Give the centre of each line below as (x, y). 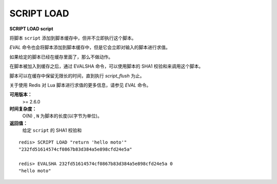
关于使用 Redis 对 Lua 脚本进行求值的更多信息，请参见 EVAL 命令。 (80, 85)
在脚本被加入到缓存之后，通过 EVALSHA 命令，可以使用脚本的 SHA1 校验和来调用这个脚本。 (106, 66)
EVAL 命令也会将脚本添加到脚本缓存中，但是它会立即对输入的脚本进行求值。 (90, 47)
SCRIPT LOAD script (31, 29)
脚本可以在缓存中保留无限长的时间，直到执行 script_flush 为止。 (77, 76)
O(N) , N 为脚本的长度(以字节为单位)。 (62, 116)
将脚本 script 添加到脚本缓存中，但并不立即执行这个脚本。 (73, 38)
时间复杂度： (23, 109)
